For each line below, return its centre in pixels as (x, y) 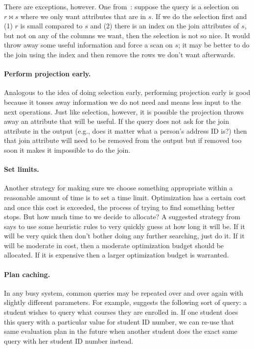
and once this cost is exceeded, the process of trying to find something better (119, 207)
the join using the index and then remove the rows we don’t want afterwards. (120, 54)
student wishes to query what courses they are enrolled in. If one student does (121, 312)
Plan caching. (27, 274)
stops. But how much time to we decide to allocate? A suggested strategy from (122, 217)
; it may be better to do (214, 45)
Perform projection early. (47, 74)
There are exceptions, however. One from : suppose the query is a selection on (122, 6)
